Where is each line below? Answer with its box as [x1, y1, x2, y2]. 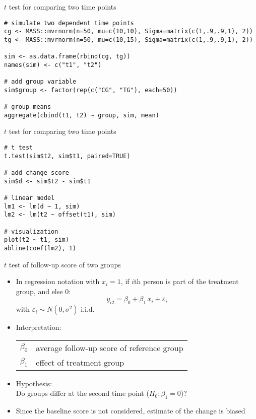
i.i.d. [81, 304, 95, 314]
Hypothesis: [16, 378, 52, 388]
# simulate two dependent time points [4, 19, 134, 27]
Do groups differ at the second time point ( [16, 388, 149, 398]
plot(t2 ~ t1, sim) [4, 236, 69, 244]
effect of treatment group [36, 356, 124, 368]
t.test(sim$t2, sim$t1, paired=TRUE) [4, 152, 131, 160]
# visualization [4, 228, 58, 235]
